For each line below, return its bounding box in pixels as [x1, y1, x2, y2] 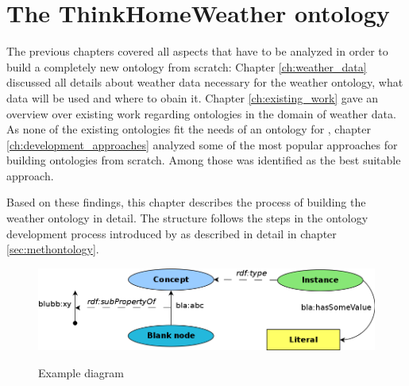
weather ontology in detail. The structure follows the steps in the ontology [6, 210, 368, 226]
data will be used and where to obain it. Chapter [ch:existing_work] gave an [6, 89, 379, 106]
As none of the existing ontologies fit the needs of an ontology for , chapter [6, 121, 371, 137]
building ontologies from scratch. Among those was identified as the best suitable [6, 152, 401, 168]
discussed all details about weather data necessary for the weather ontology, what [6, 74, 403, 91]
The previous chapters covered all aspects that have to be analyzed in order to [6, 43, 388, 60]
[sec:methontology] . [6, 241, 99, 257]
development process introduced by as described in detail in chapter [6, 225, 337, 241]
